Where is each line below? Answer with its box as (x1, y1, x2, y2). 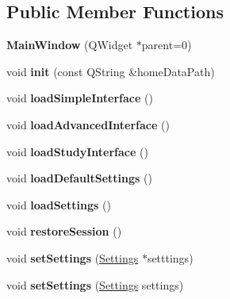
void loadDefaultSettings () (6, 170, 152, 186)
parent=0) (141, 36, 192, 53)
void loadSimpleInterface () (6, 90, 153, 106)
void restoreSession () (6, 223, 122, 240)
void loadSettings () (6, 196, 111, 213)
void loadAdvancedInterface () (6, 116, 170, 132)
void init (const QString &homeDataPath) (6, 63, 215, 79)
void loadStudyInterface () (6, 143, 148, 159)
